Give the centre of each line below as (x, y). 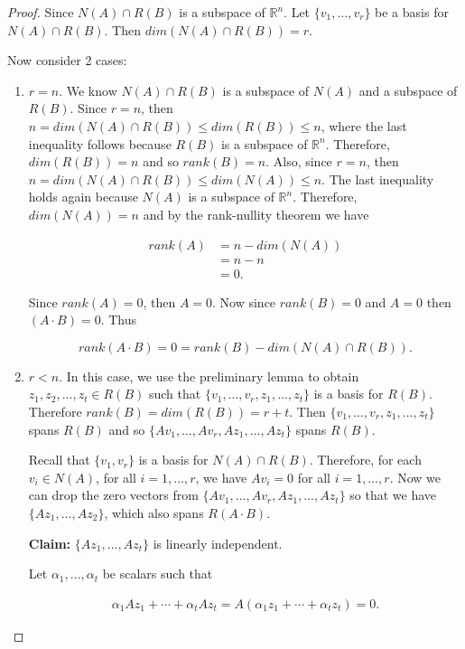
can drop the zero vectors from (113, 495)
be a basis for (412, 12)
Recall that (59, 460)
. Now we (415, 477)
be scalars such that (158, 574)
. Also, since (299, 161)
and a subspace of (408, 90)
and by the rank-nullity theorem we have (256, 214)
